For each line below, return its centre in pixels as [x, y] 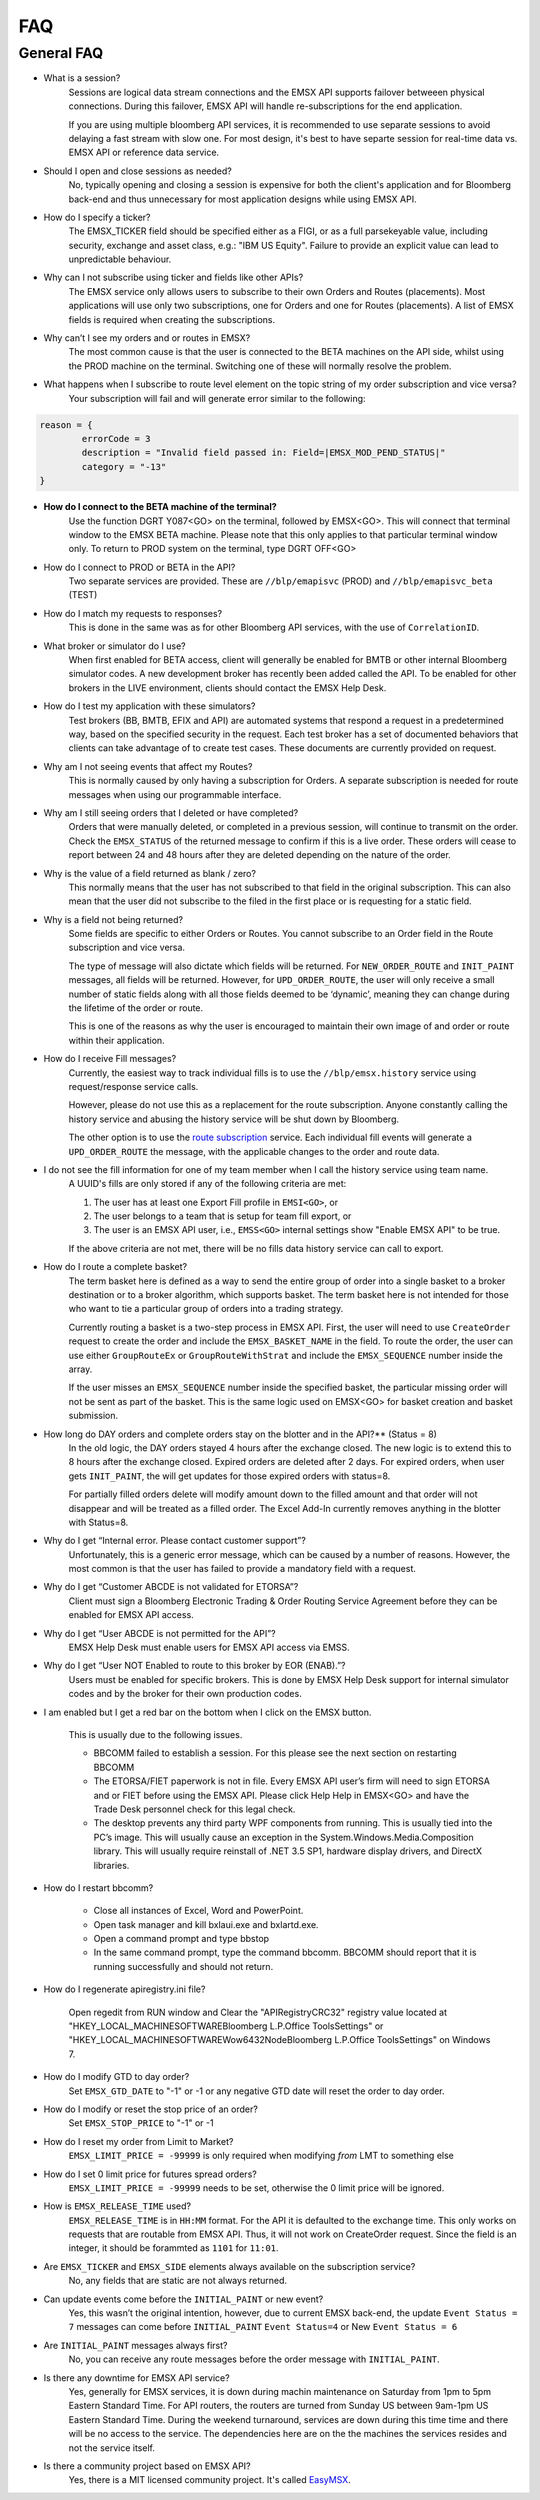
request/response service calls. [133, 1086]
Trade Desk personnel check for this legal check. [194, 1809]
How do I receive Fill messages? [110, 1059]
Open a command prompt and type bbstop [181, 1939]
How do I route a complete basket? [115, 1267]
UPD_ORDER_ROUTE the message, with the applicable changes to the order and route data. [254, 1151]
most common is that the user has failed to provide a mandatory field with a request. [242, 1569]
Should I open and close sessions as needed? [137, 171]
